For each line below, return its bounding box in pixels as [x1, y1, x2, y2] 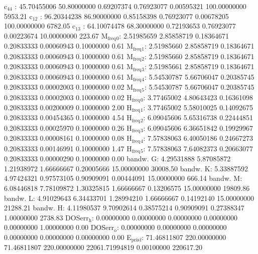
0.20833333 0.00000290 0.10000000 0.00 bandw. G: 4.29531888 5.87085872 [4, 153, 231, 164]
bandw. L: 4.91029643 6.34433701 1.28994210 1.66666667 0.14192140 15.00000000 [4, 192, 254, 203]
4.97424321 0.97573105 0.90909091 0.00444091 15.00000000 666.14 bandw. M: [4, 173, 242, 183]
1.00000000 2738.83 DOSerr [4, 212, 89, 222]
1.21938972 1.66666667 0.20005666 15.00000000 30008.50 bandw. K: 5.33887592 [4, 163, 248, 173]
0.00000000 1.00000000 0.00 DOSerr [4, 222, 114, 232]
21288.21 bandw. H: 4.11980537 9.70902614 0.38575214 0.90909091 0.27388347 [4, 202, 244, 213]
